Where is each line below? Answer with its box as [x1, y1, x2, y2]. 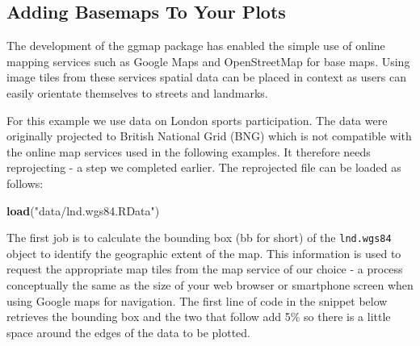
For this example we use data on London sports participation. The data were [6, 111, 388, 128]
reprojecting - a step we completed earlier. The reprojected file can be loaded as [6, 159, 401, 176]
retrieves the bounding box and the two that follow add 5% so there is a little [6, 308, 391, 325]
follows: [6, 174, 44, 191]
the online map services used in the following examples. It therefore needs [6, 143, 371, 160]
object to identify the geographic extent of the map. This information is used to [6, 244, 401, 261]
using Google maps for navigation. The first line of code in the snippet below [6, 292, 388, 309]
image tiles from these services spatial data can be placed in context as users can [6, 69, 406, 85]
